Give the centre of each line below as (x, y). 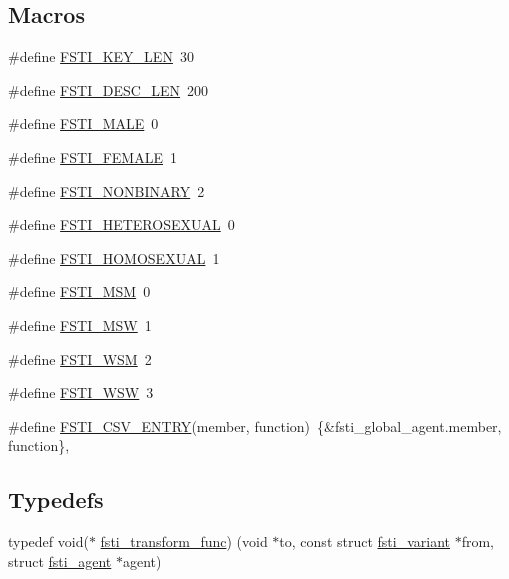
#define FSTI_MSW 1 (80, 324)
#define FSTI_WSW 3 (81, 392)
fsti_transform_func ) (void (184, 541)
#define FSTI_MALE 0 (83, 123)
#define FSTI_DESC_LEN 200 (108, 89)
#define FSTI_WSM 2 (80, 358)
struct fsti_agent (60, 560)
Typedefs (56, 499)
